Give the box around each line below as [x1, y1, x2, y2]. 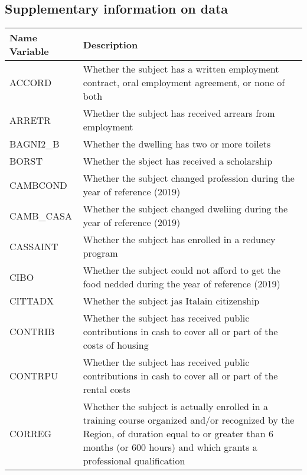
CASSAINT [9, 239, 58, 253]
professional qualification [83, 454, 185, 468]
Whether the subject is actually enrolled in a [83, 399, 268, 414]
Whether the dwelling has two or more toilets [83, 137, 271, 151]
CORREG [9, 427, 52, 441]
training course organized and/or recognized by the [83, 413, 295, 427]
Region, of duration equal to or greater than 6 [83, 427, 273, 441]
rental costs [83, 382, 130, 397]
